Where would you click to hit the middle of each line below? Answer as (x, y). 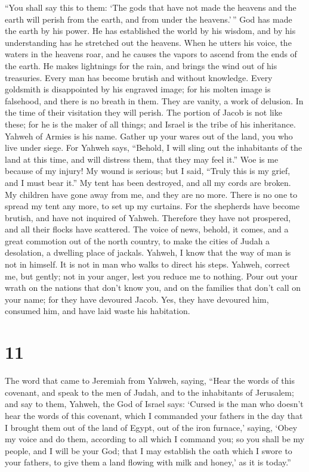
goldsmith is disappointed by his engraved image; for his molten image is (138, 89)
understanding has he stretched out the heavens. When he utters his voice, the (148, 42)
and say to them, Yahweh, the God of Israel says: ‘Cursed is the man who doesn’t (154, 404)
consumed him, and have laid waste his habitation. (98, 311)
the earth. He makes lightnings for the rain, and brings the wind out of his (141, 65)
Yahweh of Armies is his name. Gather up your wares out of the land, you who (149, 136)
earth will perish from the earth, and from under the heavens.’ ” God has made (149, 19)
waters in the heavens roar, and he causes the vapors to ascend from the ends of (151, 54)
